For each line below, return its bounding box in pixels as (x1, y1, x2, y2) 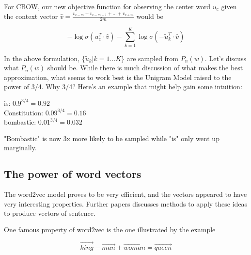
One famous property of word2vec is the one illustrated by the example (4, 224, 216, 234)
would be (136, 11, 163, 21)
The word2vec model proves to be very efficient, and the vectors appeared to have (4, 189, 247, 199)
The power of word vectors (4, 166, 141, 181)
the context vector (4, 11, 58, 21)
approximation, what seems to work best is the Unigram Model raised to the (4, 72, 232, 82)
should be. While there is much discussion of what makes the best (47, 63, 243, 73)
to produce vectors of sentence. (4, 208, 95, 218)
